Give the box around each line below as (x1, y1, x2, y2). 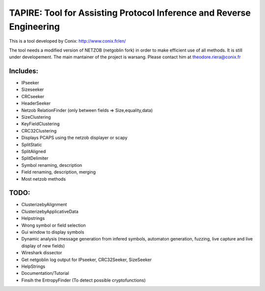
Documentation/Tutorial (21, 270, 69, 276)
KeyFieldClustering (21, 121, 60, 127)
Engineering (9, 21, 60, 32)
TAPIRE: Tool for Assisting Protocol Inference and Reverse (9, 7, 251, 18)
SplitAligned (21, 148, 46, 154)
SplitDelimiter (21, 155, 49, 161)
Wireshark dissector (21, 250, 62, 256)
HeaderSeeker (21, 101, 51, 106)
